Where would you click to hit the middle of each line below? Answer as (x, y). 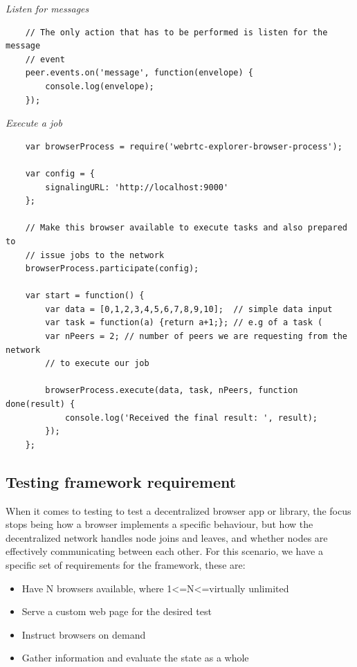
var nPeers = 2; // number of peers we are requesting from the (196, 337)
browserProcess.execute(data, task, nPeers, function (172, 391)
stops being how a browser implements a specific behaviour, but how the (159, 524)
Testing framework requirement (121, 481)
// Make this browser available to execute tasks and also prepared (186, 228)
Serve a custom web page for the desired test (117, 611)
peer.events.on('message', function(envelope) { (139, 73)
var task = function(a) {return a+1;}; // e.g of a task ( (184, 323)
